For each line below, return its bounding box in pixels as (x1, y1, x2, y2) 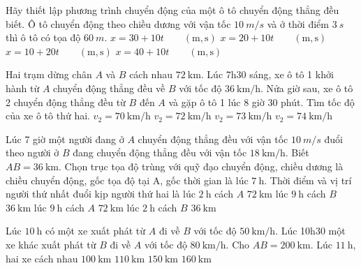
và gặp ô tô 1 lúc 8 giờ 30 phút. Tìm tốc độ (168, 94, 355, 109)
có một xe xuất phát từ (45, 223, 146, 238)
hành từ (6, 80, 40, 95)
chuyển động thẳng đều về (53, 80, 165, 95)
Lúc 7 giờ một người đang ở (6, 131, 124, 146)
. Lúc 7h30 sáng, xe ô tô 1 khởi (200, 67, 334, 82)
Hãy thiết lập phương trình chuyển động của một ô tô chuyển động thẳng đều (6, 3, 339, 17)
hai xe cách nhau (6, 251, 78, 265)
